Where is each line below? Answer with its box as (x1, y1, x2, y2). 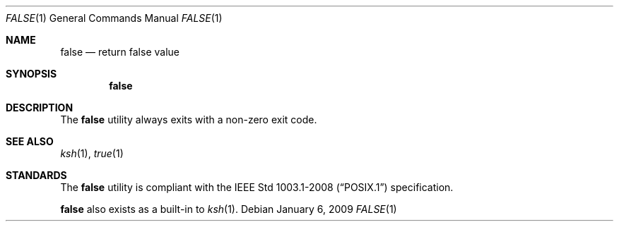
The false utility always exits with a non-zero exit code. (60, 114, 317, 125)
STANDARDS (6, 169, 67, 181)
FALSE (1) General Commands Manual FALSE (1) (6, 12, 223, 24)
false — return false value (60, 46, 179, 58)
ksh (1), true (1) (60, 147, 124, 159)
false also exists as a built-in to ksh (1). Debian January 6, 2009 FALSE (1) (60, 203, 397, 215)
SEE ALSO (6, 135, 54, 147)
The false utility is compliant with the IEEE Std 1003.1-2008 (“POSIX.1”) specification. (60, 181, 454, 193)
